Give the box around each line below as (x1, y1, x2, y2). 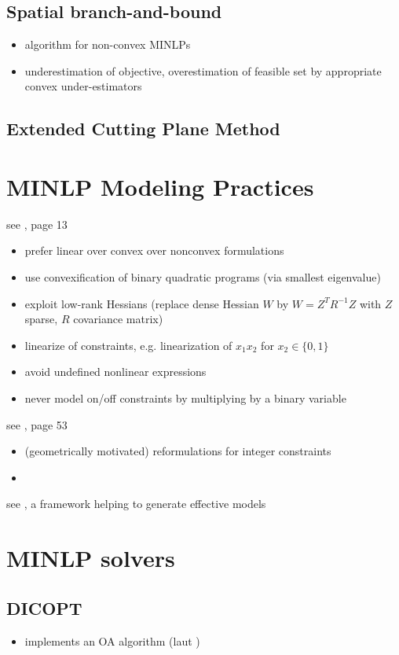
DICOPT (6, 595, 82, 620)
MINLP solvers (6, 542, 175, 574)
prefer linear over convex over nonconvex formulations (24, 242, 284, 259)
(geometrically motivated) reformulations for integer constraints (24, 443, 331, 459)
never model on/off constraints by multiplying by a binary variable (24, 390, 346, 407)
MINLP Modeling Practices (6, 170, 314, 202)
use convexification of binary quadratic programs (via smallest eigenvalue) (24, 269, 381, 285)
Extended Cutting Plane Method (6, 116, 280, 141)
